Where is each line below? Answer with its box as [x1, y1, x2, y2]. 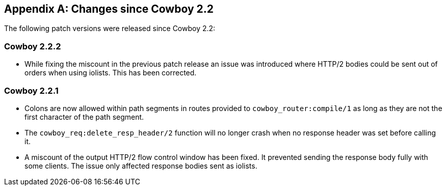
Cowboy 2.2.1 [4, 85, 59, 96]
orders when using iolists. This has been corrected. [24, 68, 197, 77]
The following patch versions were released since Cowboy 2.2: [4, 24, 216, 33]
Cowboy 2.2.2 [4, 41, 61, 51]
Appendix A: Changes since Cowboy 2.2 [4, 3, 214, 15]
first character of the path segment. [24, 112, 144, 121]
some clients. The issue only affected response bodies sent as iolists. [24, 161, 257, 170]
